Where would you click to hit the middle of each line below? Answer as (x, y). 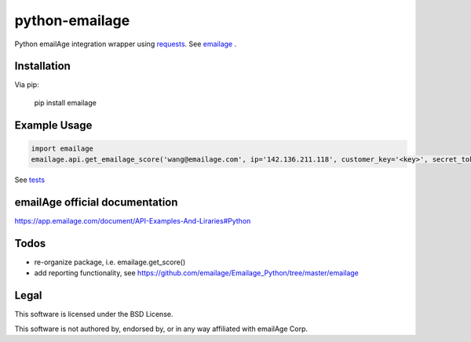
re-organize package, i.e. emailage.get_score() (110, 262)
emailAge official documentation (96, 203)
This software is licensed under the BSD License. (94, 315)
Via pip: (27, 85)
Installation (42, 66)
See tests (30, 180)
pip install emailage (66, 103)
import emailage (62, 148)
